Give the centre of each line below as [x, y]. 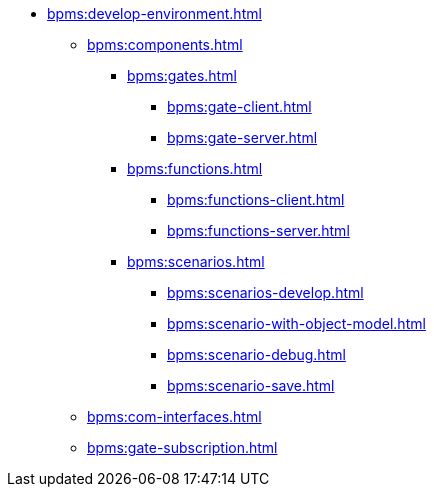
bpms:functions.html [195, 168]
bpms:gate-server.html [242, 137]
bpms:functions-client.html [256, 199]
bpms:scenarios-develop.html [265, 292]
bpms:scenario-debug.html [256, 354]
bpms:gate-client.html [239, 106]
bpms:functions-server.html [258, 230]
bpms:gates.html [182, 75]
